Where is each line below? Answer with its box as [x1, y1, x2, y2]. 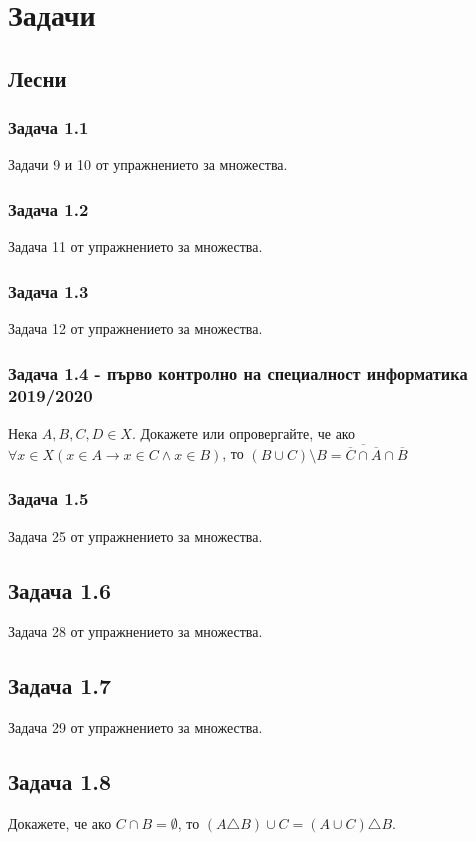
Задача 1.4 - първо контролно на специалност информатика [8, 360, 468, 385]
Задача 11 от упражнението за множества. [8, 236, 263, 257]
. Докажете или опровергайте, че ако [131, 422, 355, 443]
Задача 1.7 [8, 670, 112, 701]
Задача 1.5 [8, 486, 89, 511]
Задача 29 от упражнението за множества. [8, 717, 263, 738]
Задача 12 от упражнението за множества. [8, 318, 263, 338]
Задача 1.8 [8, 766, 112, 797]
